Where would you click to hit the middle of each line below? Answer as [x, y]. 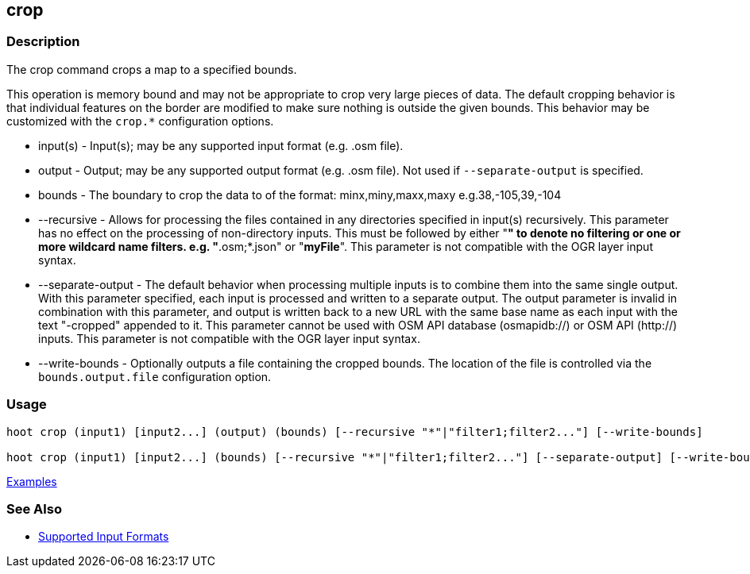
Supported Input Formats [104, 537]
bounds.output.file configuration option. [155, 376]
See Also [34, 509]
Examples [32, 481]
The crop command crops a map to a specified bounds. [152, 69]
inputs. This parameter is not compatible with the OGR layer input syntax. [229, 338]
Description [43, 42]
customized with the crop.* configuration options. [140, 121]
